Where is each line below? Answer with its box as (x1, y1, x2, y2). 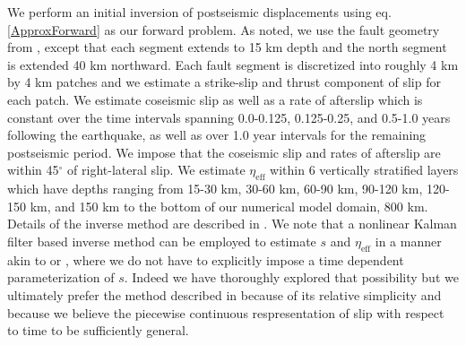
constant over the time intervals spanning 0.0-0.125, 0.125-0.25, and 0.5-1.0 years (7, 108, 451, 126)
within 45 (7, 160, 59, 179)
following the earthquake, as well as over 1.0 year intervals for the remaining (7, 125, 427, 144)
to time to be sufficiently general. (7, 321, 189, 340)
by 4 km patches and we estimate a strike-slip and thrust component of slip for (7, 73, 441, 91)
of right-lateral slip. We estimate (67, 160, 246, 179)
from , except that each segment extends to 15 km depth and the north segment (7, 38, 447, 56)
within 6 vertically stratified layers (270, 160, 459, 179)
